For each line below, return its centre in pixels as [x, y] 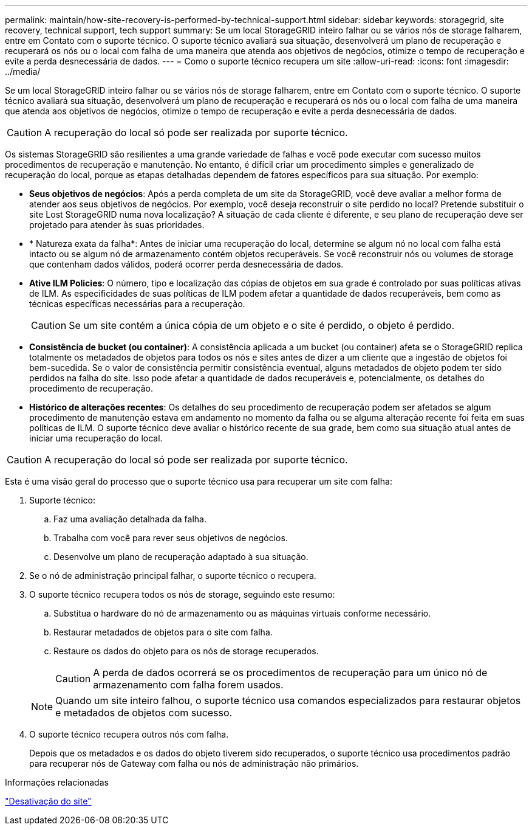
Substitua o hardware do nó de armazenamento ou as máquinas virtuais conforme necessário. [242, 613]
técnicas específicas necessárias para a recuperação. [137, 304]
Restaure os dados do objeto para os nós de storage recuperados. [186, 651]
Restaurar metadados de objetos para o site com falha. [163, 632]
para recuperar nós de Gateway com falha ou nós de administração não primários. [194, 763]
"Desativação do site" [48, 801]
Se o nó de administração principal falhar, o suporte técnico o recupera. [173, 576]
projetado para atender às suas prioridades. [117, 225]
